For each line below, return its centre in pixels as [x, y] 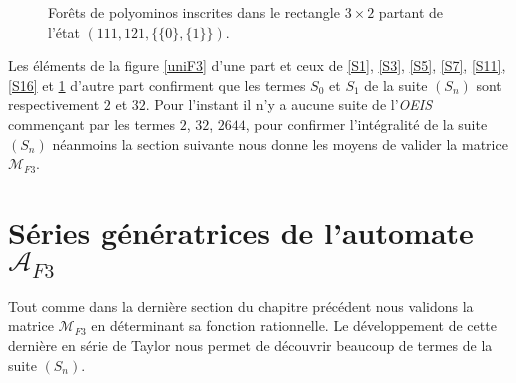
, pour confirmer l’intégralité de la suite [366, 123]
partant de [411, 12]
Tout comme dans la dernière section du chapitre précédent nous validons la [241, 305]
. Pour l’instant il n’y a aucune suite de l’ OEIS [289, 104]
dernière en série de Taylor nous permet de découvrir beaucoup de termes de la [250, 344]
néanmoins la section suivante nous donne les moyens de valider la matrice [280, 143]
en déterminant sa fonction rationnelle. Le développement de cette [294, 325]
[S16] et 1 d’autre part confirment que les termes [157, 84]
